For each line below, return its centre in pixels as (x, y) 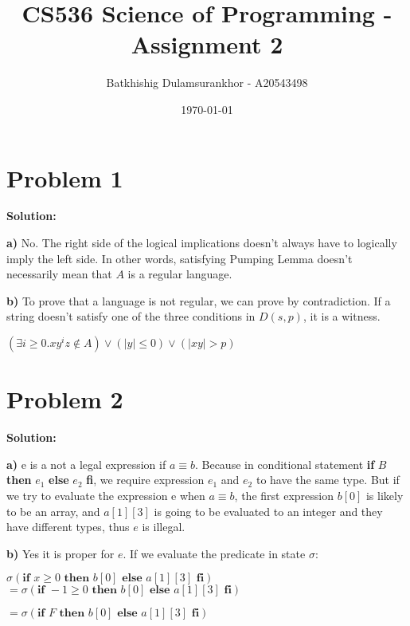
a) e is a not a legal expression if (86, 464)
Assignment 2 (207, 44)
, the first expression (284, 495)
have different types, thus (68, 527)
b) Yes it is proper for (61, 553)
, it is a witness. (342, 316)
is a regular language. (180, 274)
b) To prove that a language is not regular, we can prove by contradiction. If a (199, 300)
